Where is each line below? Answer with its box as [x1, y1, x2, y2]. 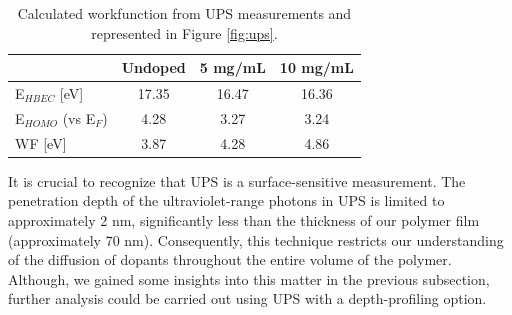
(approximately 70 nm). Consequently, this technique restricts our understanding [8, 229, 504, 250]
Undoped [121, 57, 186, 78]
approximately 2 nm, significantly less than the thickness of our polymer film [8, 210, 480, 230]
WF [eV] [15, 132, 67, 153]
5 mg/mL [199, 57, 266, 78]
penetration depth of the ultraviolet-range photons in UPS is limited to [8, 190, 445, 211]
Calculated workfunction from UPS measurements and [17, 3, 352, 23]
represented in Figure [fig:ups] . [91, 22, 278, 43]
